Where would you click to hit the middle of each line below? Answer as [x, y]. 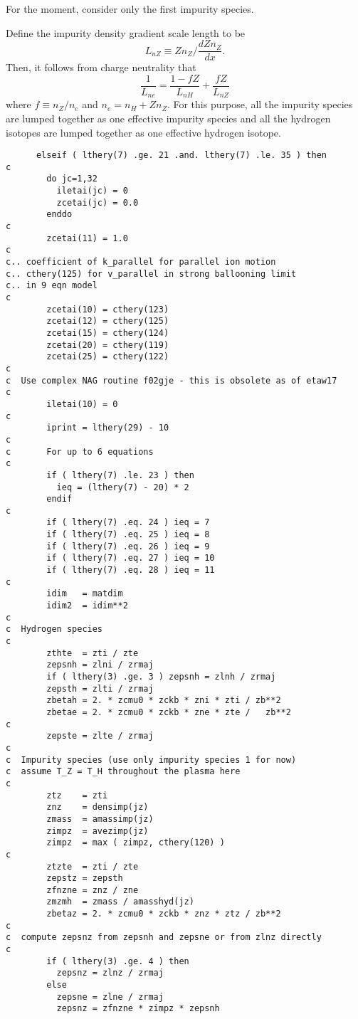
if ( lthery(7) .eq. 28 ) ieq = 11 [131, 570]
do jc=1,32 [72, 179]
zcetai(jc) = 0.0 [98, 202]
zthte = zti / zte [93, 653]
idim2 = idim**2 [87, 606]
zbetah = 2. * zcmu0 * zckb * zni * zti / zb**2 [164, 701]
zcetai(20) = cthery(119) [108, 345]
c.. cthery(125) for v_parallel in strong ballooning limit [151, 274]
